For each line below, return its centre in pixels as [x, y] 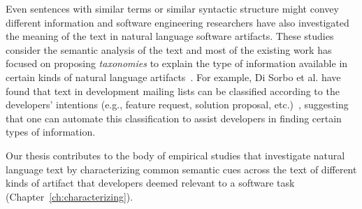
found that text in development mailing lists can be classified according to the [173, 91]
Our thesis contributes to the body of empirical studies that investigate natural [175, 155]
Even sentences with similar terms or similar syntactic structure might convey [172, 8]
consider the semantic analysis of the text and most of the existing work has [169, 49]
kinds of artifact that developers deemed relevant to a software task [150, 183]
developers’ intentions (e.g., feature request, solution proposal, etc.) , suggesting [177, 104]
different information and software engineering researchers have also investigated [178, 22]
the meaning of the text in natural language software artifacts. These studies [170, 36]
